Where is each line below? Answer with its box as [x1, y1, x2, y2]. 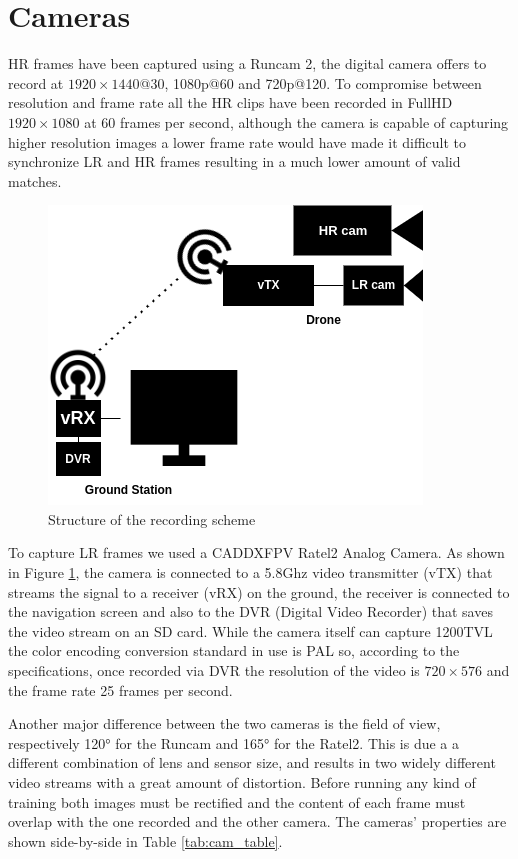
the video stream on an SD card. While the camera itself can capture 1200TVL [8, 620, 493, 641]
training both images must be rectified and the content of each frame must [8, 791, 466, 812]
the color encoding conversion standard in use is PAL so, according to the [8, 640, 460, 661]
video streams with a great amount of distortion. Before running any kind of [8, 772, 476, 792]
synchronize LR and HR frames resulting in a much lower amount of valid [8, 151, 461, 172]
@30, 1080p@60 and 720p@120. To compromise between [139, 72, 482, 93]
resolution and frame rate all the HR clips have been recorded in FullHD [8, 92, 453, 113]
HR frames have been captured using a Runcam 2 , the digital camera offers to [8, 53, 487, 74]
